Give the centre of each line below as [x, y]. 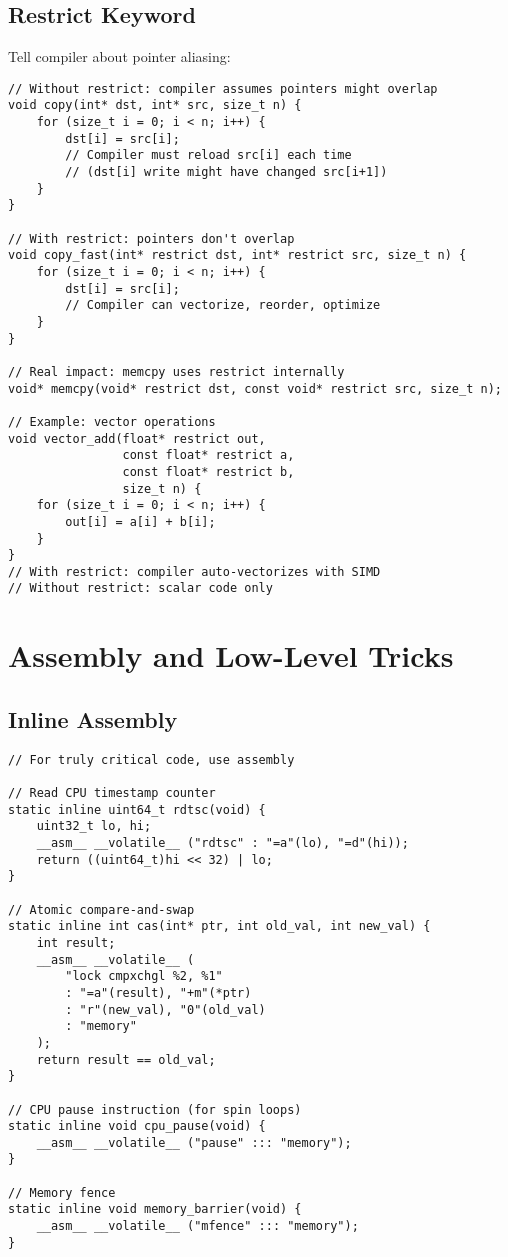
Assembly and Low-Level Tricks [231, 655]
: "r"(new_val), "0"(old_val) [165, 1009]
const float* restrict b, [208, 471]
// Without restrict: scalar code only [140, 588]
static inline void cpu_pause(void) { [137, 1126]
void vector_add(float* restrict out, [137, 438]
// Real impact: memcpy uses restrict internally [176, 371]
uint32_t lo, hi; [94, 826]
